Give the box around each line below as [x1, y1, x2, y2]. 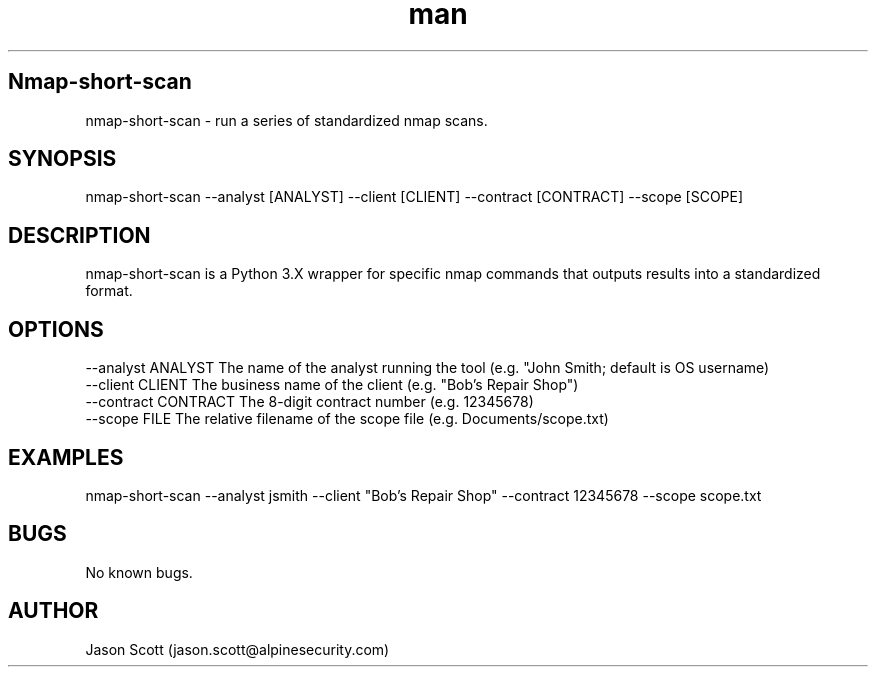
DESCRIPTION [8, 222, 151, 248]
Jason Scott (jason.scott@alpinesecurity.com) [85, 640, 390, 658]
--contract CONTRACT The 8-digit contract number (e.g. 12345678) [85, 393, 534, 411]
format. [85, 282, 133, 300]
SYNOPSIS [8, 146, 117, 172]
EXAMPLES [8, 444, 124, 470]
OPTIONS [8, 316, 104, 342]
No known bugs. [85, 563, 193, 581]
